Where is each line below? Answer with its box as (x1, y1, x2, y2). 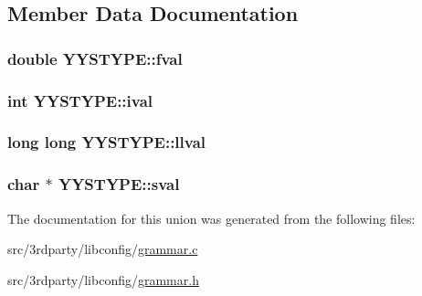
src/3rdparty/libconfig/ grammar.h (7, 270, 199, 289)
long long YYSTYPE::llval (7, 131, 206, 153)
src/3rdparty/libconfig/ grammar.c (7, 239, 198, 259)
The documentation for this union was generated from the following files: (7, 208, 416, 227)
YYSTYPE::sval (58, 173, 180, 196)
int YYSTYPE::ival (7, 89, 153, 111)
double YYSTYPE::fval (7, 47, 183, 69)
